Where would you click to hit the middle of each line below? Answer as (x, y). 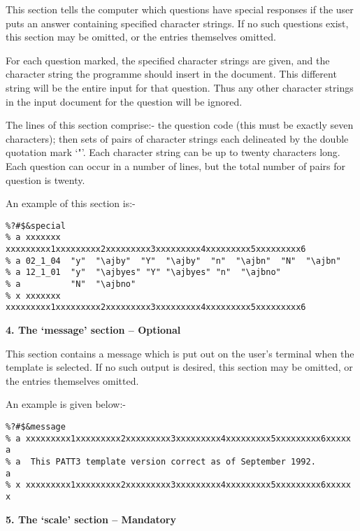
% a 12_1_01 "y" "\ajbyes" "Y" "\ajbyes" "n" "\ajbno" (143, 272)
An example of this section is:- (71, 203)
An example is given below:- (66, 404)
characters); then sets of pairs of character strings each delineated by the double (177, 138)
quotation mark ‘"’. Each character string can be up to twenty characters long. (173, 152)
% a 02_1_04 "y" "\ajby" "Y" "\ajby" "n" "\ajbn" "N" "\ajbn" (173, 261)
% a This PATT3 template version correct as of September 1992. (161, 461)
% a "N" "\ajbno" (71, 284)
